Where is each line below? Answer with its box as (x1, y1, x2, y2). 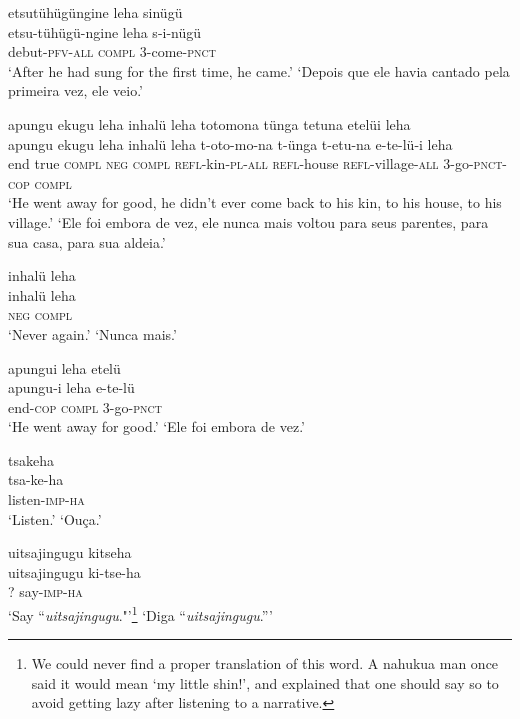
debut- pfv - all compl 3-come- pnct (8, 41, 216, 62)
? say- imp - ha (8, 581, 83, 602)
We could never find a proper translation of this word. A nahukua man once (31, 653, 499, 674)
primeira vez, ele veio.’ (8, 80, 144, 101)
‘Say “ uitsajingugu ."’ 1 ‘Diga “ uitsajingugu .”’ (8, 602, 273, 625)
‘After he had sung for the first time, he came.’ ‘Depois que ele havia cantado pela (8, 60, 510, 81)
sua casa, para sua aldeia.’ (8, 231, 166, 252)
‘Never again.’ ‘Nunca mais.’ (8, 323, 177, 344)
